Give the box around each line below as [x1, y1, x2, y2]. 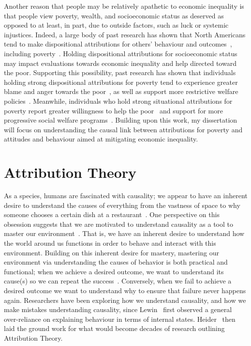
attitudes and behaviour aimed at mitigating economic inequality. [4, 134, 198, 144]
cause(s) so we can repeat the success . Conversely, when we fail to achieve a [4, 276, 232, 286]
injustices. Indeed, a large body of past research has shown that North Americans [4, 29, 246, 39]
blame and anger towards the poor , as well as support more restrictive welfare [4, 86, 238, 96]
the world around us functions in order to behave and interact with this [4, 238, 216, 248]
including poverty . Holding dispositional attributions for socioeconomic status [4, 48, 237, 58]
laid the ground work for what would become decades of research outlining [4, 323, 225, 333]
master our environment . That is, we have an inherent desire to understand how [4, 228, 245, 238]
